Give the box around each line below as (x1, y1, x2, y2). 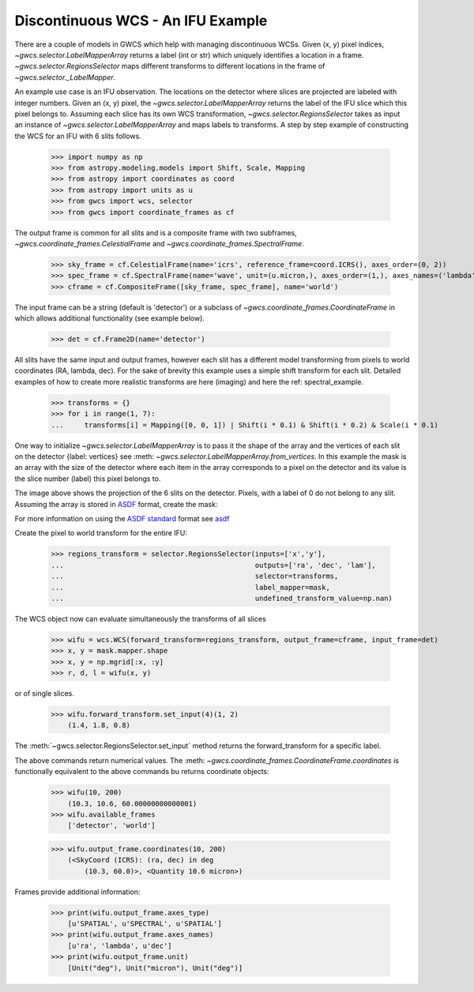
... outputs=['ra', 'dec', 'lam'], (51, 561, 377, 569)
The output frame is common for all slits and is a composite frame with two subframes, (14, 227, 297, 237)
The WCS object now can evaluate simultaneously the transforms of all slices (14, 614, 266, 623)
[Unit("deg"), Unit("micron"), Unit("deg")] (67, 964, 243, 972)
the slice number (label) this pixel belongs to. (14, 474, 161, 483)
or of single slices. (14, 689, 74, 698)
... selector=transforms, (51, 572, 339, 581)
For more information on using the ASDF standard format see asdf (14, 513, 230, 523)
